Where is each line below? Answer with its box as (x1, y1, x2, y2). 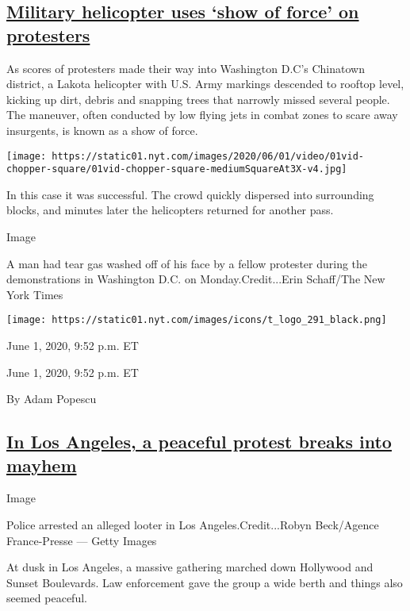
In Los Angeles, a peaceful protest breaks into (6, 429, 392, 454)
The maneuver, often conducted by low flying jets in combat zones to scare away (6, 106, 398, 123)
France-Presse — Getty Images (6, 532, 157, 548)
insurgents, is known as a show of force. (6, 121, 198, 138)
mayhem (6, 452, 77, 477)
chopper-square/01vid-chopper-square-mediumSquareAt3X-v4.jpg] (6, 163, 347, 175)
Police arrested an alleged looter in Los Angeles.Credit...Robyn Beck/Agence (6, 517, 379, 533)
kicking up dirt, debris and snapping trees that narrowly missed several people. (6, 90, 390, 107)
